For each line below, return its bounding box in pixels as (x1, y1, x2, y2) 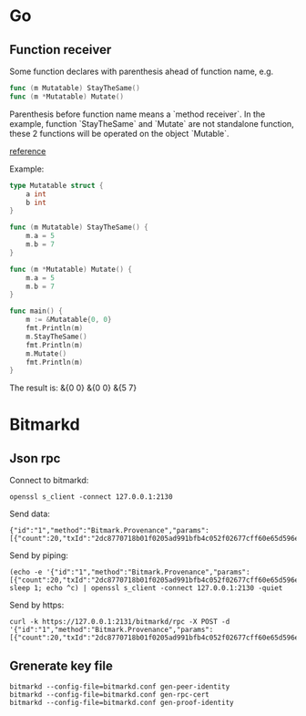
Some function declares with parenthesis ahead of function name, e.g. (9, 66, 274, 77)
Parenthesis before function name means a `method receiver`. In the (9, 109, 266, 119)
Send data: (9, 508, 50, 520)
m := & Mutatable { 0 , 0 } (25, 316, 112, 325)
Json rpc (9, 451, 61, 466)
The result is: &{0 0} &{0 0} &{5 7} (9, 382, 138, 393)
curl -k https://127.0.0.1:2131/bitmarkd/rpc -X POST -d (9, 617, 230, 627)
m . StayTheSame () (25, 332, 88, 341)
